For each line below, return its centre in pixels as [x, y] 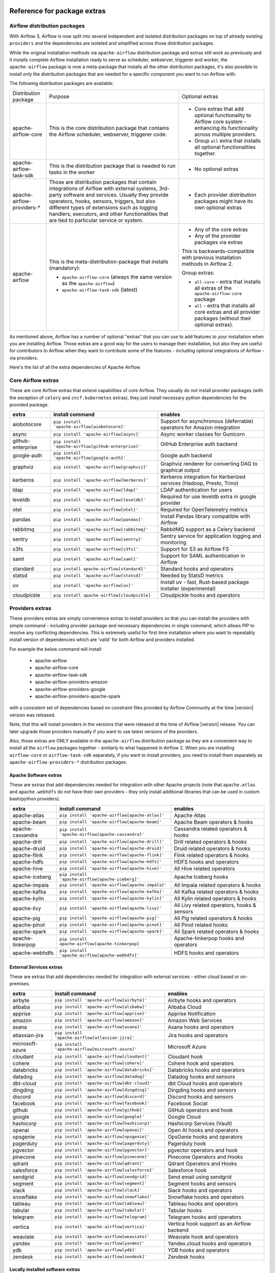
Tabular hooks [185, 1210]
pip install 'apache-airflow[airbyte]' [101, 1000]
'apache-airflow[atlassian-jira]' [94, 1037]
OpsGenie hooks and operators [205, 1137]
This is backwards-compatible [218, 251]
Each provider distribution [225, 195]
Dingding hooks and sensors [202, 1090]
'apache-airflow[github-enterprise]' [97, 446]
